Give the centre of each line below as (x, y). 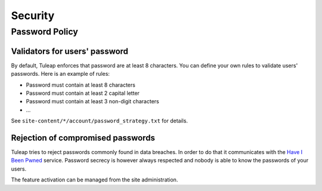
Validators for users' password (69, 51)
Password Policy (45, 32)
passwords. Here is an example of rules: (61, 74)
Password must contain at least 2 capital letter (83, 93)
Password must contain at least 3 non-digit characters (92, 101)
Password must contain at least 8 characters (80, 85)
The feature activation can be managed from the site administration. (95, 180)
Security (33, 16)
